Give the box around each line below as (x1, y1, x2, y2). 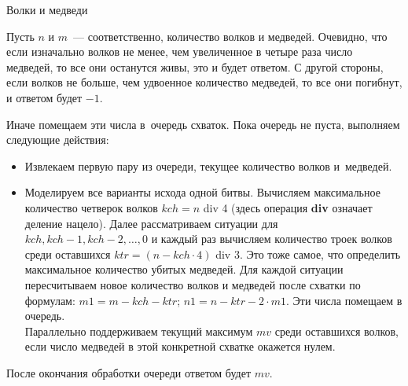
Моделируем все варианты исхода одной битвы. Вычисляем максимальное (24, 184, 380, 200)
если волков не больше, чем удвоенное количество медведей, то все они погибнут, (6, 74, 402, 90)
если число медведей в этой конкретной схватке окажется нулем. (24, 338, 336, 355)
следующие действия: (6, 131, 109, 148)
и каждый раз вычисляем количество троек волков (151, 230, 392, 247)
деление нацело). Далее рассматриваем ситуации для (24, 215, 278, 231)
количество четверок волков (24, 199, 158, 215)
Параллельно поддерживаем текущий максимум (24, 322, 253, 339)
